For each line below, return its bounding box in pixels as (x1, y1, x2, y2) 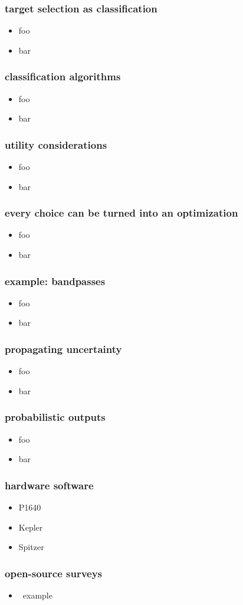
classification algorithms (5, 69, 121, 84)
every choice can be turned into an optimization (5, 205, 238, 220)
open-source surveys (5, 565, 103, 580)
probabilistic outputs (5, 410, 106, 424)
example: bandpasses (5, 273, 106, 288)
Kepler (18, 521, 43, 533)
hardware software (5, 478, 94, 492)
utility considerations (5, 137, 107, 152)
